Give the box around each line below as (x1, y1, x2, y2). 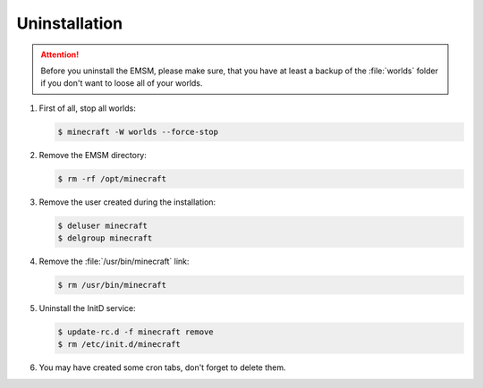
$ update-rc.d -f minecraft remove (57, 326, 214, 337)
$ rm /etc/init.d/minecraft (57, 340, 181, 350)
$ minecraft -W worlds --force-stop (57, 126, 219, 137)
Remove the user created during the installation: (38, 197, 216, 207)
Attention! (40, 49, 80, 60)
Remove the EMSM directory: (38, 149, 148, 160)
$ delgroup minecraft (57, 233, 153, 243)
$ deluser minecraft (57, 220, 148, 231)
